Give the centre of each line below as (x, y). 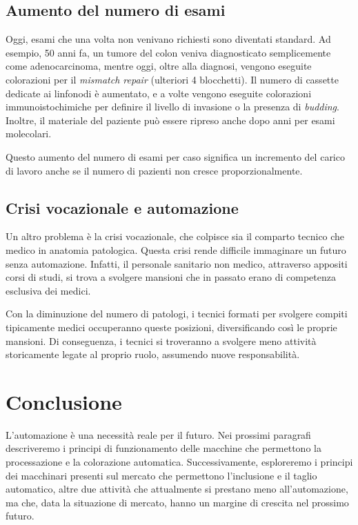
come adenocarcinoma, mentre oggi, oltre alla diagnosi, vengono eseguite (159, 66)
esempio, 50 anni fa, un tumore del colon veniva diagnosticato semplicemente (168, 52)
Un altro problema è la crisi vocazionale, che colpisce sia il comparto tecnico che (175, 236)
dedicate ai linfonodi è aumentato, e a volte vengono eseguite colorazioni (159, 93)
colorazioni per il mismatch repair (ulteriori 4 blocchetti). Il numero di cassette (172, 79)
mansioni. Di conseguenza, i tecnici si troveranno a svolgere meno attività (161, 340)
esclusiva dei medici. (48, 290)
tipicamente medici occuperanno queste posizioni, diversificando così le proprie (171, 327)
